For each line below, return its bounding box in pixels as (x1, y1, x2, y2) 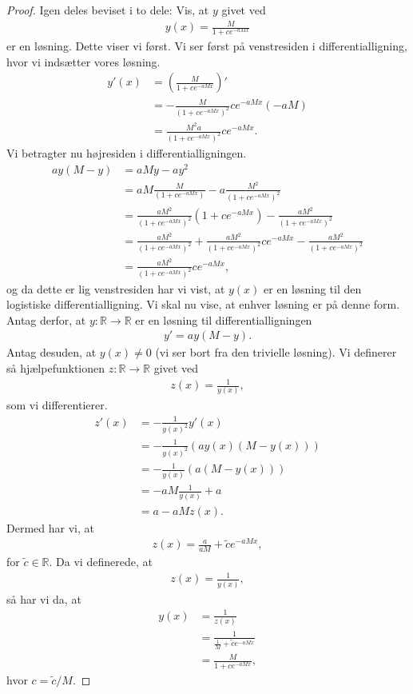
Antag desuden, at (6, 344, 97, 361)
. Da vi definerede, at (49, 553, 153, 570)
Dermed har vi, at (6, 519, 94, 536)
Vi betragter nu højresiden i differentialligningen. (6, 144, 247, 161)
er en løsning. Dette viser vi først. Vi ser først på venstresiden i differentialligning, (6, 38, 407, 54)
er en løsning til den (264, 280, 362, 297)
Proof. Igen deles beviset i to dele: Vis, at (6, 2, 209, 18)
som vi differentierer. (6, 397, 108, 413)
